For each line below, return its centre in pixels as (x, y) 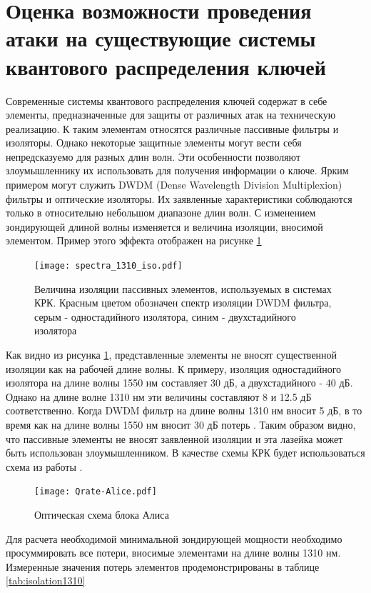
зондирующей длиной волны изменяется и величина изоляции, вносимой (164, 226)
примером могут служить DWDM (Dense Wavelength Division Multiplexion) (174, 185)
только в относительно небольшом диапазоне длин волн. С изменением (161, 213)
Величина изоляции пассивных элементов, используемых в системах (183, 288)
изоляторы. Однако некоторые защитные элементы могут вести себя (154, 143)
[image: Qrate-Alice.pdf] (96, 492)
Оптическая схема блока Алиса (102, 515)
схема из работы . (44, 466)
